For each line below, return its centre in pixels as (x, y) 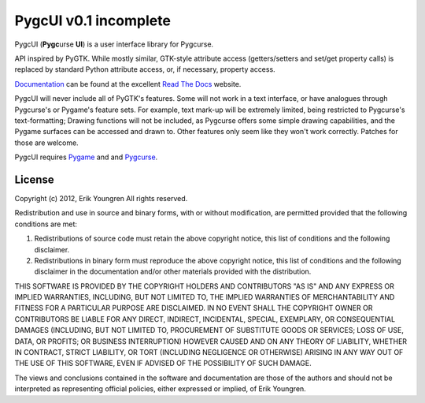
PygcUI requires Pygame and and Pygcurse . (86, 157)
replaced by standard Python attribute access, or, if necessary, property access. (145, 69)
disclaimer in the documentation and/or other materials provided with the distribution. (173, 271)
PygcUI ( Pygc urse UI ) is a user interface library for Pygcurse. (114, 44)
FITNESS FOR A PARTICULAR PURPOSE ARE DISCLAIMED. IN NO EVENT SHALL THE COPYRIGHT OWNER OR (194, 308)
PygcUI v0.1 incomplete (92, 21)
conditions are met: (46, 224)
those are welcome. (46, 143)
